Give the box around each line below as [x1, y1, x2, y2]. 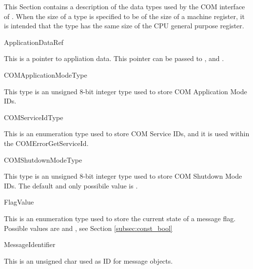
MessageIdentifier [4, 239, 56, 249]
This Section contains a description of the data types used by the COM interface [4, 1, 245, 11]
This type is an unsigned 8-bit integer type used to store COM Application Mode [4, 86, 247, 96]
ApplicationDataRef [4, 37, 64, 47]
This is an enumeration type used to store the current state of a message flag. [4, 213, 236, 223]
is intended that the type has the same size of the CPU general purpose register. [4, 21, 244, 31]
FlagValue [4, 197, 34, 207]
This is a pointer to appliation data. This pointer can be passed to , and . [4, 53, 224, 63]
